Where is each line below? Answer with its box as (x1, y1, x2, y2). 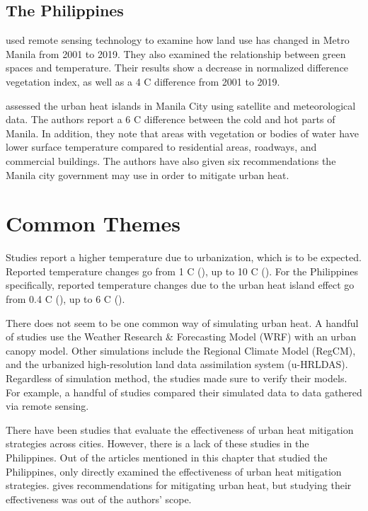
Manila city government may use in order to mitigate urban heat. (6, 167, 289, 182)
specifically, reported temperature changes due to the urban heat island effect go (6, 277, 355, 292)
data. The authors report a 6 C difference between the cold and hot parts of (6, 112, 335, 127)
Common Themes (6, 209, 181, 238)
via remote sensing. (6, 398, 89, 413)
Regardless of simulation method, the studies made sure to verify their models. (6, 371, 347, 386)
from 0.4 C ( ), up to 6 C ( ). (6, 292, 125, 306)
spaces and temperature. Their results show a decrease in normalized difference (6, 60, 349, 75)
